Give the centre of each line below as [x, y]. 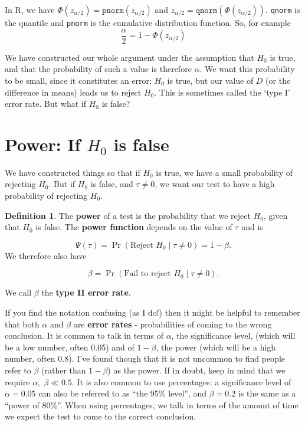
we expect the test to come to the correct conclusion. [101, 416]
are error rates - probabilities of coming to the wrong [173, 324]
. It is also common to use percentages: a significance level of [181, 381]
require [17, 381]
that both [22, 324]
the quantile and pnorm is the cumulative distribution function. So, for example [148, 22]
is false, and [112, 184]
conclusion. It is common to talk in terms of [84, 335]
